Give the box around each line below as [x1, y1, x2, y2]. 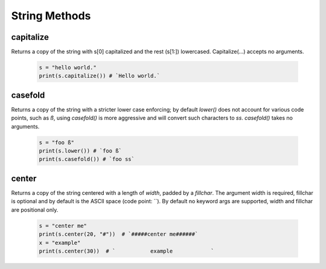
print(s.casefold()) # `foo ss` [39, 156, 135, 163]
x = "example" [39, 239, 81, 246]
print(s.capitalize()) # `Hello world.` [39, 72, 160, 80]
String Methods [11, 9, 91, 22]
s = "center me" [39, 222, 88, 229]
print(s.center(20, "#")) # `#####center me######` [39, 231, 199, 238]
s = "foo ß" [39, 139, 75, 146]
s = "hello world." [39, 64, 97, 71]
